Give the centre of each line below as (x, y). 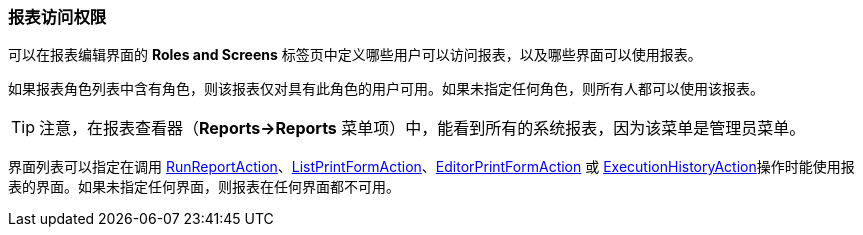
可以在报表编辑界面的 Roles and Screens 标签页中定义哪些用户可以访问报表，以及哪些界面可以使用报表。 (355, 55)
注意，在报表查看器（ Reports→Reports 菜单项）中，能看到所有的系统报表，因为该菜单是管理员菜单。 (422, 128)
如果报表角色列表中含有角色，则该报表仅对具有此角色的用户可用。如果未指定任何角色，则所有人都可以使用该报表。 (386, 89)
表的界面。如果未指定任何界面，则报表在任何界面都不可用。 (204, 187)
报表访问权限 (57, 17)
